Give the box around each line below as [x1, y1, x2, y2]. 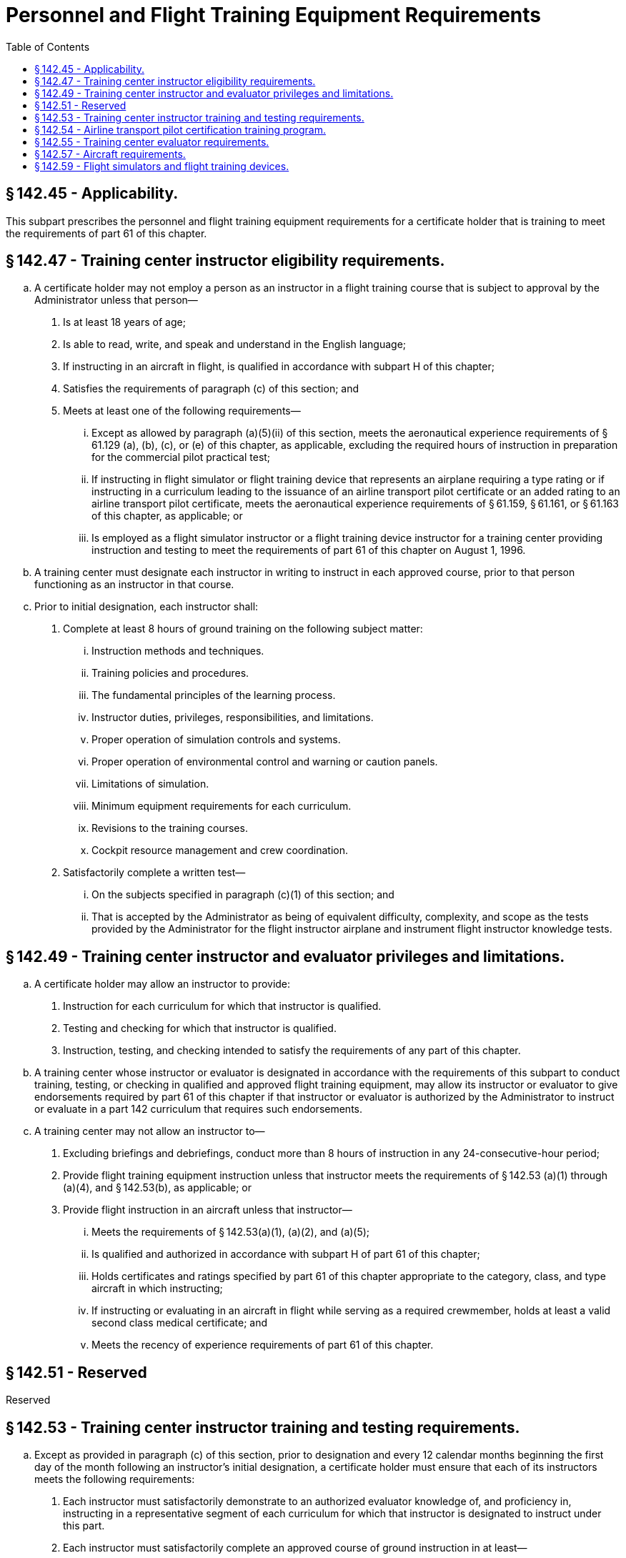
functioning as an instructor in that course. [34, 578, 234, 591]
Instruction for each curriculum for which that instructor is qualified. [63, 1000, 382, 1013]
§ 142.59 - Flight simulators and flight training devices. [34, 159, 289, 172]
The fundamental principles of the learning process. [91, 689, 336, 702]
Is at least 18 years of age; [63, 316, 186, 329]
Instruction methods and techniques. [91, 645, 264, 658]
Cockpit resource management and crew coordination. [91, 844, 348, 857]
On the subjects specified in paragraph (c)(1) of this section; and [91, 888, 394, 901]
